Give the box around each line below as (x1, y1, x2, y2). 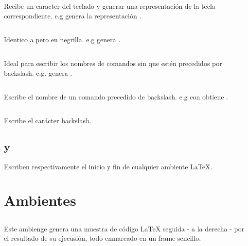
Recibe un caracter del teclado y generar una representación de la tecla (4, 1, 215, 11)
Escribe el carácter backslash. (4, 115, 91, 125)
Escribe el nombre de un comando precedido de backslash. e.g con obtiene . (4, 91, 228, 101)
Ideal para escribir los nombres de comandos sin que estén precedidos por (4, 58, 222, 68)
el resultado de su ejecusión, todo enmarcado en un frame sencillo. (4, 233, 201, 243)
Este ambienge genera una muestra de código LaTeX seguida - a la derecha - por (4, 223, 245, 233)
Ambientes (4, 190, 76, 210)
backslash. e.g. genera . (4, 67, 72, 78)
